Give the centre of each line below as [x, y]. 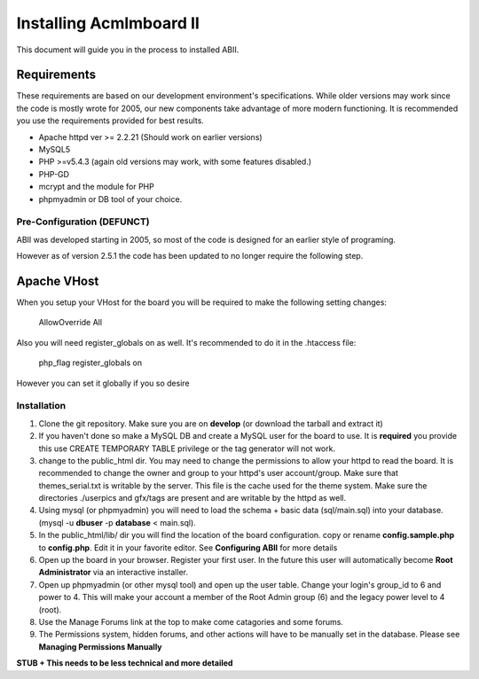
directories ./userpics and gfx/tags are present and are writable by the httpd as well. [192, 498]
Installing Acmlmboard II [108, 23]
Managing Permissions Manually [101, 646]
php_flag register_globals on [90, 363]
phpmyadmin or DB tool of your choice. [110, 199]
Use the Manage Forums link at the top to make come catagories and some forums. [191, 621]
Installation [41, 406]
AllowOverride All [70, 323]
